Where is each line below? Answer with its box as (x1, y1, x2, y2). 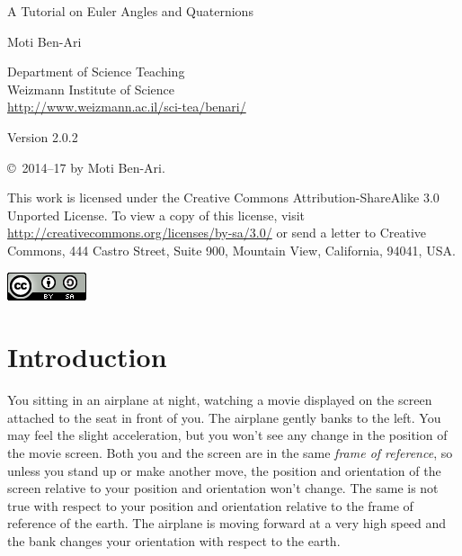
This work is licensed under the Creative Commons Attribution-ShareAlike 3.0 (7, 188, 440, 207)
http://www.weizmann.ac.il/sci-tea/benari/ (7, 97, 246, 116)
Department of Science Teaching (7, 62, 185, 81)
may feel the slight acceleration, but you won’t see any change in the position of (7, 426, 448, 444)
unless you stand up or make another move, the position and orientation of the (7, 461, 441, 480)
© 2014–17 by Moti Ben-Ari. (7, 157, 165, 176)
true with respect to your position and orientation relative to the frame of (7, 496, 413, 515)
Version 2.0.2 (7, 127, 78, 146)
